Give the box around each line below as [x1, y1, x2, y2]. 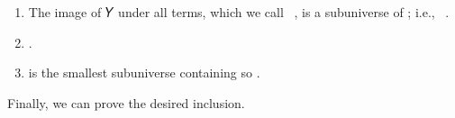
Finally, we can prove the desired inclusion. [7, 93, 245, 112]
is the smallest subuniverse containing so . [28, 63, 260, 82]
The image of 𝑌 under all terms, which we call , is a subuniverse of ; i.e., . [28, 3, 450, 21]
